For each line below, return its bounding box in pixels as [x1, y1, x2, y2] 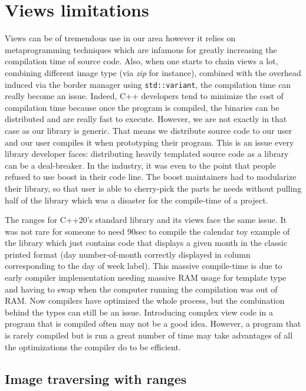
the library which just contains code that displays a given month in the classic [5, 236, 287, 249]
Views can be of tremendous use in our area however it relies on [5, 32, 236, 44]
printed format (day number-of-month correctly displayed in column [5, 248, 251, 260]
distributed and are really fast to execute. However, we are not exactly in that [5, 113, 287, 125]
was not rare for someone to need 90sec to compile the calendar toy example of [5, 225, 290, 237]
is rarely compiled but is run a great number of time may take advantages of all [5, 329, 293, 341]
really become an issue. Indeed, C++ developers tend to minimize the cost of [5, 90, 284, 102]
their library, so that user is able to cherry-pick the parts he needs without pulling [5, 182, 302, 194]
